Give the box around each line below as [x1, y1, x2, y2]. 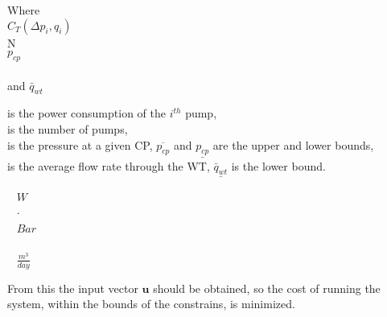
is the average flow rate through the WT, [7, 157, 210, 174]
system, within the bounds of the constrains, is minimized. [7, 295, 295, 312]
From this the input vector [7, 279, 138, 296]
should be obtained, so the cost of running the [153, 279, 381, 296]
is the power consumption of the [7, 105, 166, 121]
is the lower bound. [231, 157, 326, 174]
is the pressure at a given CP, [7, 136, 153, 153]
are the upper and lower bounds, [212, 136, 374, 153]
